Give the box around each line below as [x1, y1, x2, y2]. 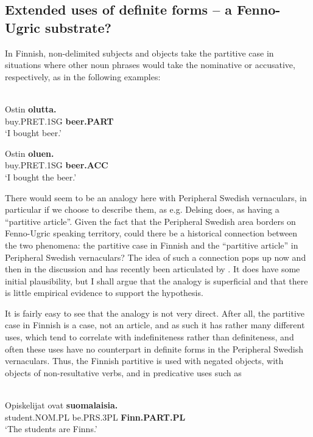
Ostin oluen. [5, 146, 54, 159]
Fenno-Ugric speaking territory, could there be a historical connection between [5, 227, 298, 239]
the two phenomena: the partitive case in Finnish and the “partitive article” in [5, 238, 298, 251]
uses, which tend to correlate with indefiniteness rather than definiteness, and [5, 331, 294, 343]
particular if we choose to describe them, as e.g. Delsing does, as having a [5, 203, 280, 216]
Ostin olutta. [5, 102, 57, 115]
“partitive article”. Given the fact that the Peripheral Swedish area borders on [5, 215, 296, 227]
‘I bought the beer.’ [5, 170, 77, 183]
